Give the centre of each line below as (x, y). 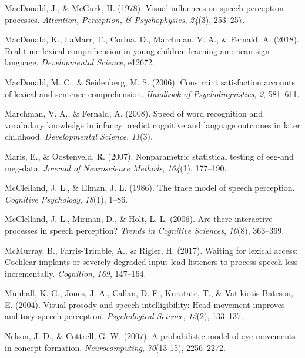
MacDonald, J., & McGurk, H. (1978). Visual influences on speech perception (144, 8)
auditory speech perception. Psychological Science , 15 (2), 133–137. (124, 316)
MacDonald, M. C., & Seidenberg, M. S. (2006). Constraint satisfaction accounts (150, 82)
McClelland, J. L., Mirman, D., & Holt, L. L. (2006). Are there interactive (139, 219)
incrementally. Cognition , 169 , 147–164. (76, 273)
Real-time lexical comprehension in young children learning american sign (137, 50)
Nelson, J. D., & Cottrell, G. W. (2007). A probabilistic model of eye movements (150, 336)
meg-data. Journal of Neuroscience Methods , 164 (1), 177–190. (116, 168)
